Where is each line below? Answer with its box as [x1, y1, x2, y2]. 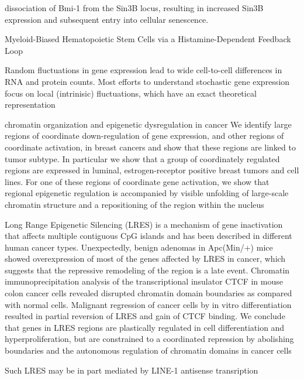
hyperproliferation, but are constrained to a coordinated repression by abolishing [5, 333, 294, 345]
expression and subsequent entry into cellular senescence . [5, 13, 209, 25]
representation [5, 98, 56, 111]
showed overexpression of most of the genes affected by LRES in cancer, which [5, 252, 286, 265]
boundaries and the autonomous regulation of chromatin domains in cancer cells [5, 344, 292, 357]
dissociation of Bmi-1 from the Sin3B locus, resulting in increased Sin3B [5, 2, 264, 13]
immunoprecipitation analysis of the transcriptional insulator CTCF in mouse [5, 275, 283, 287]
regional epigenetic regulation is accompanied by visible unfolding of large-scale [5, 187, 289, 199]
